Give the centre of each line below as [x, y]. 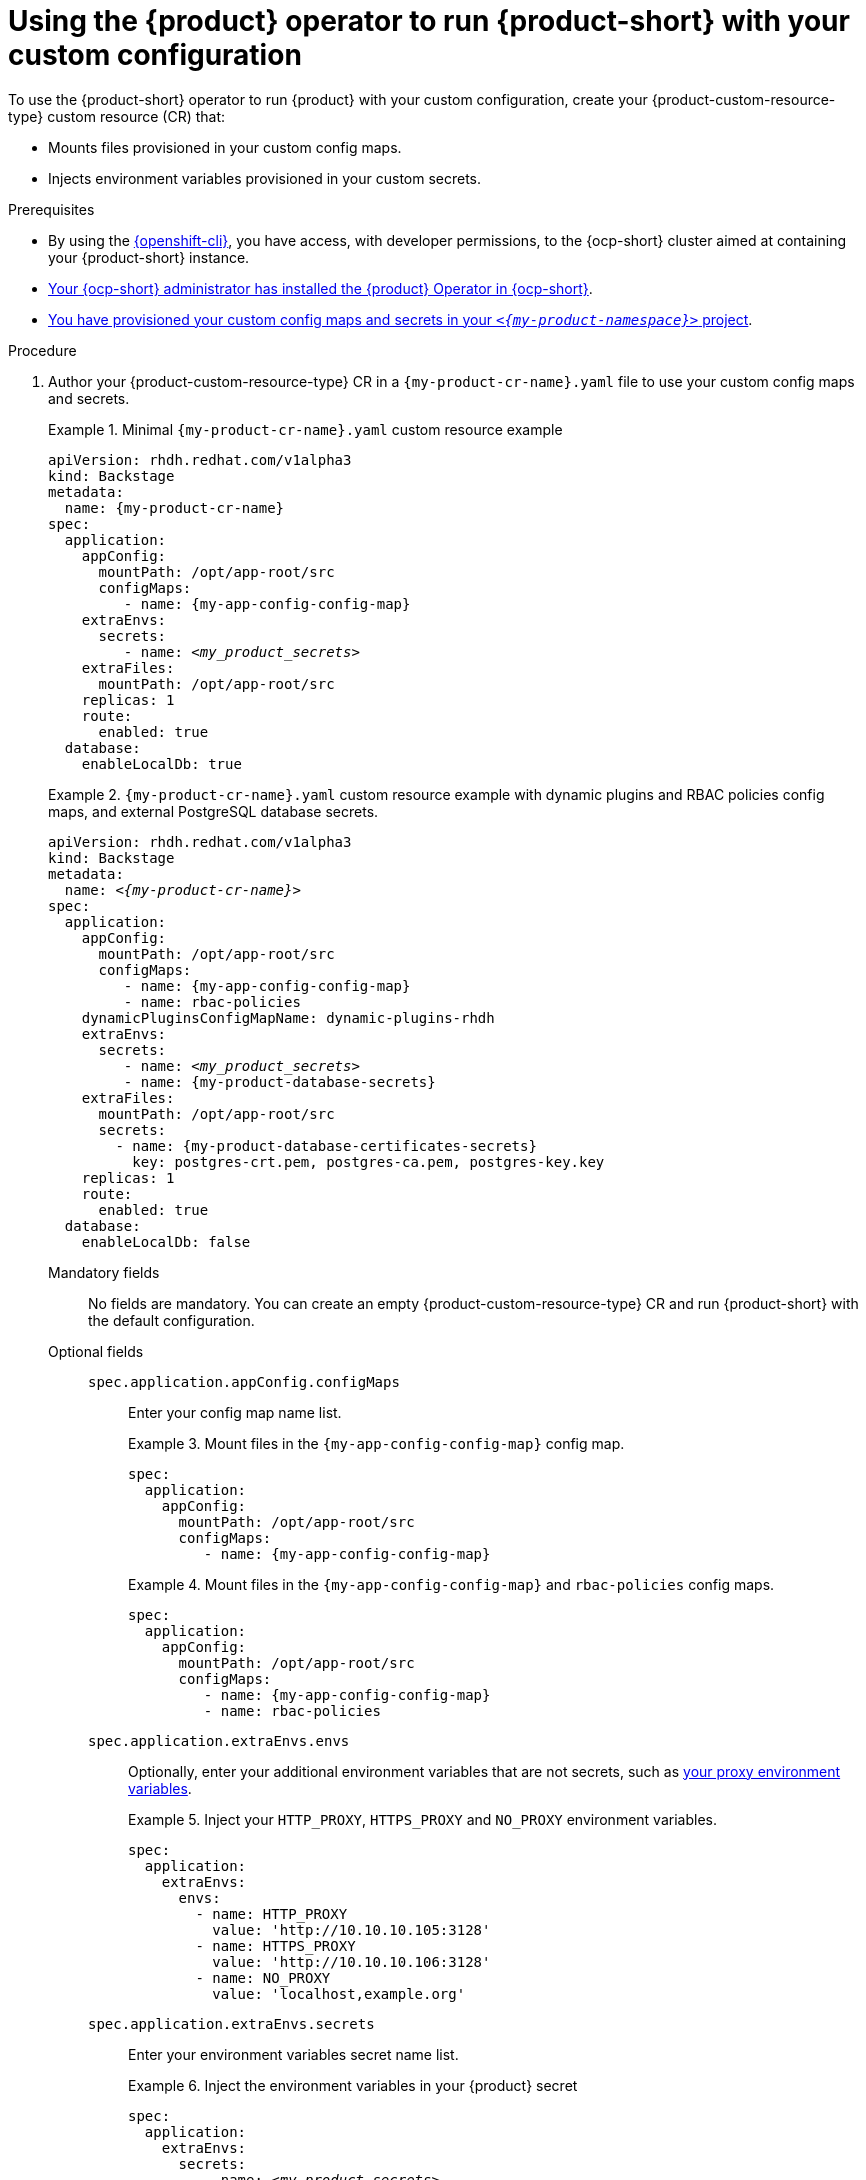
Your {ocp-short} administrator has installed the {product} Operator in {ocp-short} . [320, 288]
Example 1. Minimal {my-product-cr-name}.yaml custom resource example [305, 429]
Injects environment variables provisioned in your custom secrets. [265, 178]
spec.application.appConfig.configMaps [244, 1381]
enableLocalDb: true [161, 763]
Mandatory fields [104, 1272]
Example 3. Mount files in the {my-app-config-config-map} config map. [376, 1443]
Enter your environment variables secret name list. [293, 2054]
